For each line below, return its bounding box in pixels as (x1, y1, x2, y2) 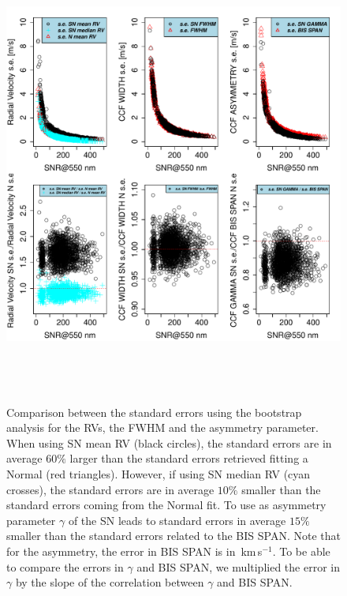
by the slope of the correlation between (15, 574, 204, 590)
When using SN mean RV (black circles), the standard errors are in (6, 434, 332, 451)
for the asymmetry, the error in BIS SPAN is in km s (6, 542, 263, 559)
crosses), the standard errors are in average (6, 481, 215, 497)
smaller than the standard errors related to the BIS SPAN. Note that (6, 527, 341, 544)
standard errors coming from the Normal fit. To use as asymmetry (6, 497, 326, 513)
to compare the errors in (6, 558, 124, 575)
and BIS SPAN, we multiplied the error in (136, 558, 340, 575)
